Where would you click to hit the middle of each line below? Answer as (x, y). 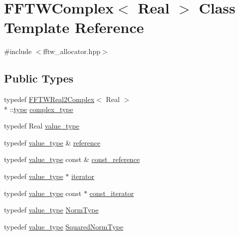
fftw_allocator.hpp (72, 51)
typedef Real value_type (42, 126)
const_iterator (112, 193)
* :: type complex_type (39, 109)
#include (18, 51)
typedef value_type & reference (52, 142)
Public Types (39, 78)
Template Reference (74, 27)
